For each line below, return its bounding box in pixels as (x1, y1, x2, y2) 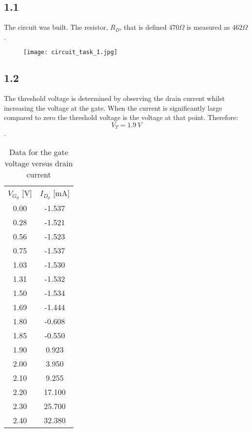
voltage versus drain (4, 157, 73, 169)
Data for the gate (9, 146, 69, 158)
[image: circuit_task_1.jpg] (23, 49, 118, 56)
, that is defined (120, 22, 167, 32)
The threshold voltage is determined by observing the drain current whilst (4, 93, 225, 103)
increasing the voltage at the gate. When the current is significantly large (4, 102, 222, 113)
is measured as (186, 22, 230, 32)
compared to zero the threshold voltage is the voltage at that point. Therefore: (4, 112, 238, 122)
